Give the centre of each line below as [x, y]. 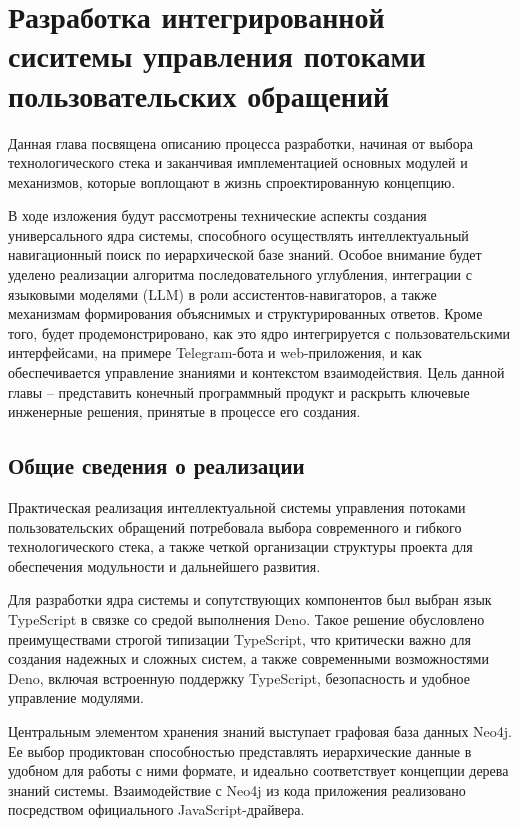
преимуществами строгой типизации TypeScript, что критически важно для [239, 638]
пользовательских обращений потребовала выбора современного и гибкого [235, 526]
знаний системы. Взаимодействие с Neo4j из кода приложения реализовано [237, 789]
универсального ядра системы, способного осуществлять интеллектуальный [238, 234]
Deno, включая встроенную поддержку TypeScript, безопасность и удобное [239, 677]
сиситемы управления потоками [217, 55]
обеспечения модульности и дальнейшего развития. [164, 565]
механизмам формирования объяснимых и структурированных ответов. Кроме [245, 313]
